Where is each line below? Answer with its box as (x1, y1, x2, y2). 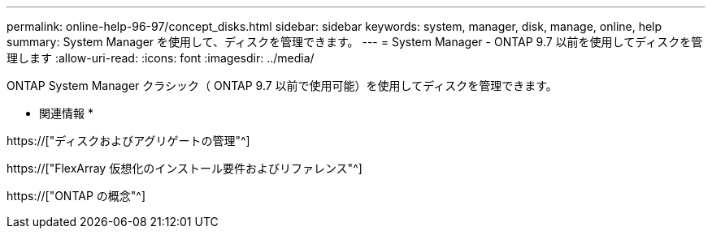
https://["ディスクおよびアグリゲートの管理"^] (7, 134, 250, 147)
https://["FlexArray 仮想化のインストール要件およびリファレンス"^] (7, 161, 363, 175)
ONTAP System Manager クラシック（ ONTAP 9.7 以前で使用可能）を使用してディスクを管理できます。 (7, 79, 558, 92)
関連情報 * (39, 106, 93, 120)
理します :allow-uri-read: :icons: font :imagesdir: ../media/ (7, 51, 315, 65)
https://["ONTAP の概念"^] (7, 189, 146, 203)
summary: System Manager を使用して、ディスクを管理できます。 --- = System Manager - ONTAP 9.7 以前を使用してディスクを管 (7, 35, 703, 49)
